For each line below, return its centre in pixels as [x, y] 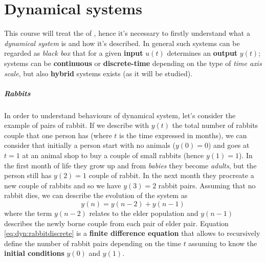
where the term [28, 213]
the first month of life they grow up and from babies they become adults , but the [130, 165]
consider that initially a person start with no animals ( [90, 145]
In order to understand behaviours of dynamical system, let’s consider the [120, 115]
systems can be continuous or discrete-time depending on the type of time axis [133, 63]
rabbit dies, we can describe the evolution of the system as [96, 195]
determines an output [202, 53]
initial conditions [34, 253]
